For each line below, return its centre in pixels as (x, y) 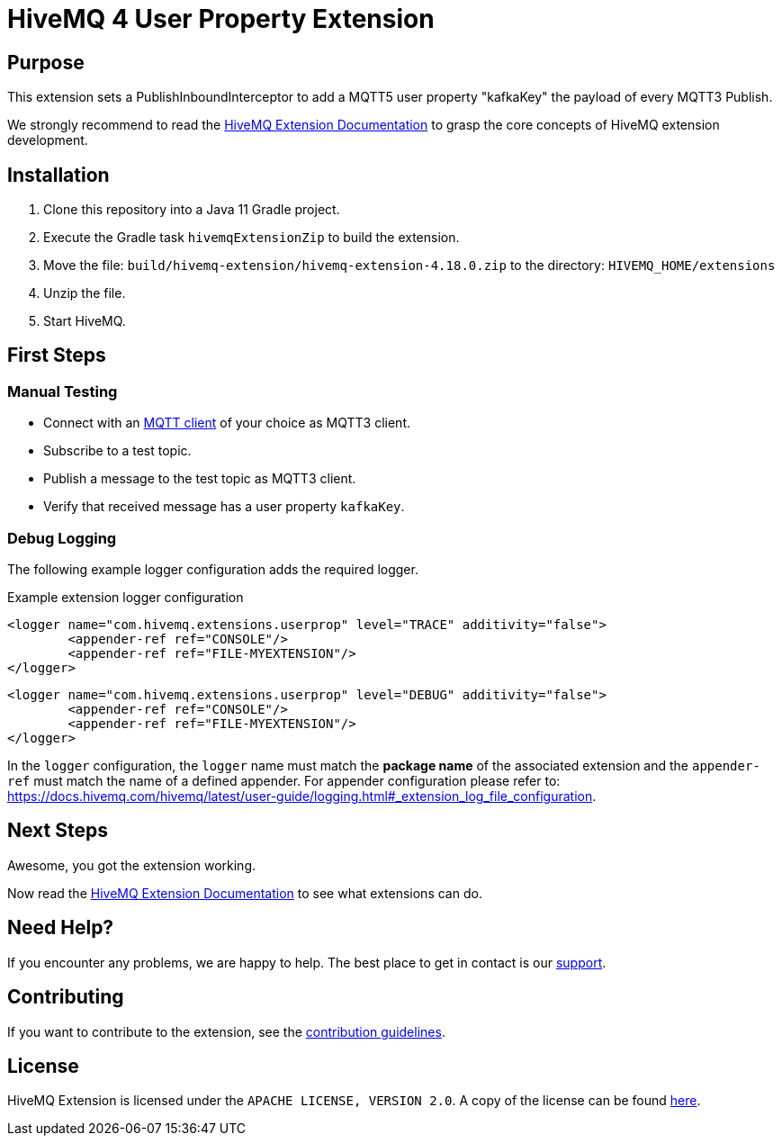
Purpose (46, 62)
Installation (58, 175)
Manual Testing (63, 391)
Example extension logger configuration (126, 597)
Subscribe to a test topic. (117, 451)
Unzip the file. (85, 293)
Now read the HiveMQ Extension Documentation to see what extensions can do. (245, 893)
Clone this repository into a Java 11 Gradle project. (192, 210)
